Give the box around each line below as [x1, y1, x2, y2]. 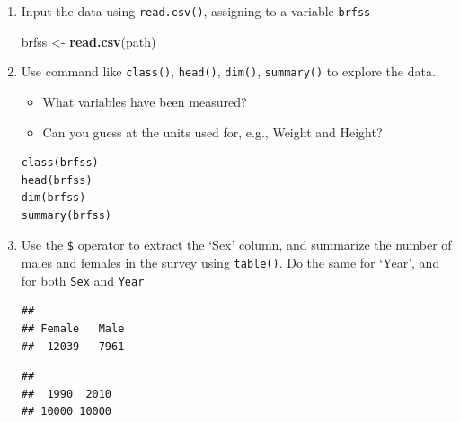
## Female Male [21, 322, 125, 336]
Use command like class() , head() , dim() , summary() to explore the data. [21, 62, 436, 81]
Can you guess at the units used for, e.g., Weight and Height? [42, 122, 383, 141]
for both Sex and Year [21, 270, 145, 289]
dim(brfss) [21, 191, 86, 205]
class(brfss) [21, 156, 99, 170]
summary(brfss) [21, 208, 112, 222]
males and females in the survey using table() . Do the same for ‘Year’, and [21, 253, 440, 272]
